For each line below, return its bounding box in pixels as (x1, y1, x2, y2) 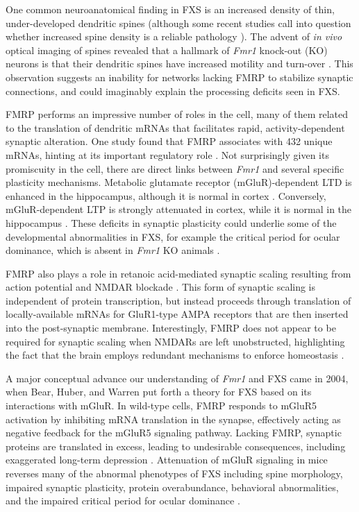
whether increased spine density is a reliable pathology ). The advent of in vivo (6, 29, 342, 44)
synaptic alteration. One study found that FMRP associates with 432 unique (6, 134, 333, 148)
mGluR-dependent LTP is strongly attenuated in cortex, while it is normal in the (6, 202, 352, 216)
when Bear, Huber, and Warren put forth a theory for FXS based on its (6, 384, 312, 399)
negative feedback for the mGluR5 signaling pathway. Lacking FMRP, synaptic (6, 425, 342, 440)
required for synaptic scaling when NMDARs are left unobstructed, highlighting (6, 334, 345, 348)
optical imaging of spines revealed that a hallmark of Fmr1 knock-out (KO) (6, 42, 328, 57)
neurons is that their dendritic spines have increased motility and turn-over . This (6, 56, 353, 71)
